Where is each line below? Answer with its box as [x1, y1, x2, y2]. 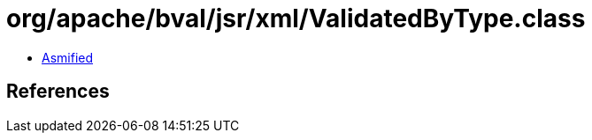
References [6, 80, 110, 103]
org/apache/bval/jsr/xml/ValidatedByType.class [6, 4, 586, 33]
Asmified [42, 49, 94, 65]
